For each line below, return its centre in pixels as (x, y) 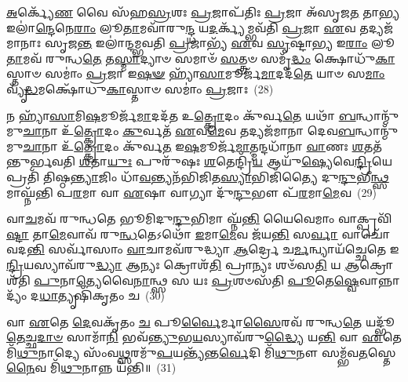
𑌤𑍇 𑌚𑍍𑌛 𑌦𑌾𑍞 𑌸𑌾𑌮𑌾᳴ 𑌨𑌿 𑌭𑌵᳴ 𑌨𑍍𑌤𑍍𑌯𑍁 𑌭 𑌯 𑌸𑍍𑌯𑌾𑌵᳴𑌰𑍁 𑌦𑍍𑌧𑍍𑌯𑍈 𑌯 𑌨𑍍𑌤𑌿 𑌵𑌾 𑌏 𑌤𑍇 (204, 337)
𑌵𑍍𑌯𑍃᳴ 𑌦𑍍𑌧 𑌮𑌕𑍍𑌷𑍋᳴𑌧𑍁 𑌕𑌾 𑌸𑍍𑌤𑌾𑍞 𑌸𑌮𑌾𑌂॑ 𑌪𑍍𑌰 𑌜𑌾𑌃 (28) (140, 88)
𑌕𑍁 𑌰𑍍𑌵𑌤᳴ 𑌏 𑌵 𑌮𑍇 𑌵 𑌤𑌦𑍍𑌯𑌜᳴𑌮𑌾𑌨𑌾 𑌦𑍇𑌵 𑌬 (239, 131)
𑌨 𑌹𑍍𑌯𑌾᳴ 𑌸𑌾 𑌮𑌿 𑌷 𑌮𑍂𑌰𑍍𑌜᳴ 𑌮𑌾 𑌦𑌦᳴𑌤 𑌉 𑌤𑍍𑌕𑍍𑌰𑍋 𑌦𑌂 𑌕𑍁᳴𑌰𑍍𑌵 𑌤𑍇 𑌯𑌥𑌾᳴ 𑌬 (181, 115)
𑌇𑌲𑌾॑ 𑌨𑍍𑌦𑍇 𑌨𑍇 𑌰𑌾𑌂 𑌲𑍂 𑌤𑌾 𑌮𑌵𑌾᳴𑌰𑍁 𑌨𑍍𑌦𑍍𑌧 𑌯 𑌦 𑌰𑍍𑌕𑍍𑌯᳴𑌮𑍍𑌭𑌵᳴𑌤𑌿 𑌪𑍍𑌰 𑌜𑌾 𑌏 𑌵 (181, 27)
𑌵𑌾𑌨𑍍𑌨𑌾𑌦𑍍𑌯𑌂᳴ (379, 280)
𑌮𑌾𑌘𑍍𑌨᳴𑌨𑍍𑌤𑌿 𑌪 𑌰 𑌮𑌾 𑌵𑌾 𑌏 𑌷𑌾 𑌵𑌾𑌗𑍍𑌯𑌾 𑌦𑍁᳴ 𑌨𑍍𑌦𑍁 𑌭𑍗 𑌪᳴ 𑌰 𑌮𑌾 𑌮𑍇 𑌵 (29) (191, 192)
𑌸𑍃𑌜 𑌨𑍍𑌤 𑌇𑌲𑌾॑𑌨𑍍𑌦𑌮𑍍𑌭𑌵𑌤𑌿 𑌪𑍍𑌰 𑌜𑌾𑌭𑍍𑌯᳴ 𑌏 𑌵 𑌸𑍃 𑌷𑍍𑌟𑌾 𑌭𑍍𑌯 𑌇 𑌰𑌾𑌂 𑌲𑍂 (220, 43)
